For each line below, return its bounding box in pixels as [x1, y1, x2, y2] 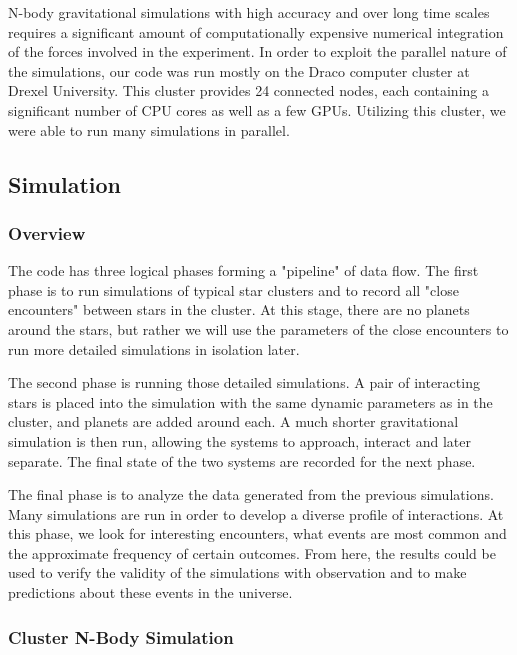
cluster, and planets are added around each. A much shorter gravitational [8, 411, 459, 432]
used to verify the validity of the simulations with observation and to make [8, 562, 467, 583]
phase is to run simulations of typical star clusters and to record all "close [8, 279, 459, 300]
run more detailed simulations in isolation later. [8, 338, 300, 359]
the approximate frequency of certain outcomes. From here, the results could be [8, 542, 496, 563]
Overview [8, 220, 86, 245]
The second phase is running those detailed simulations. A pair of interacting [8, 372, 480, 393]
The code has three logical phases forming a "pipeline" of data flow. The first [8, 260, 479, 281]
